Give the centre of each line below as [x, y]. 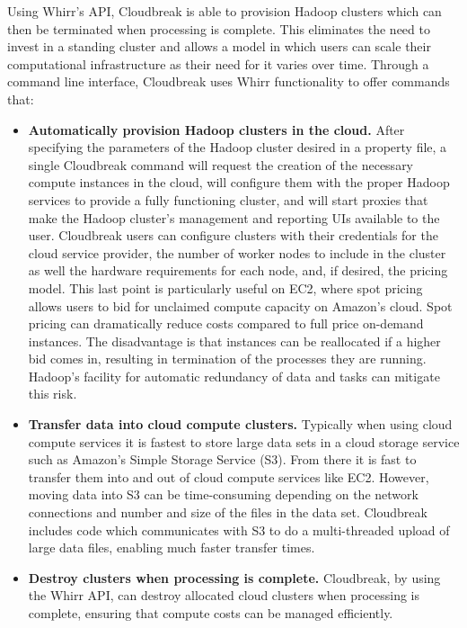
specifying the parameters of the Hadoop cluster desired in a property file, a [238, 147]
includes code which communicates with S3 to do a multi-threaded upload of [239, 529]
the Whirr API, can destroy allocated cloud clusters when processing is [224, 595]
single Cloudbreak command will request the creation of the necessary [221, 164]
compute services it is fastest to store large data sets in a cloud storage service [244, 441]
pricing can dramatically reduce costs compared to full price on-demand [226, 323]
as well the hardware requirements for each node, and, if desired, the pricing [238, 270]
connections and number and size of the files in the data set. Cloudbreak [228, 512]
